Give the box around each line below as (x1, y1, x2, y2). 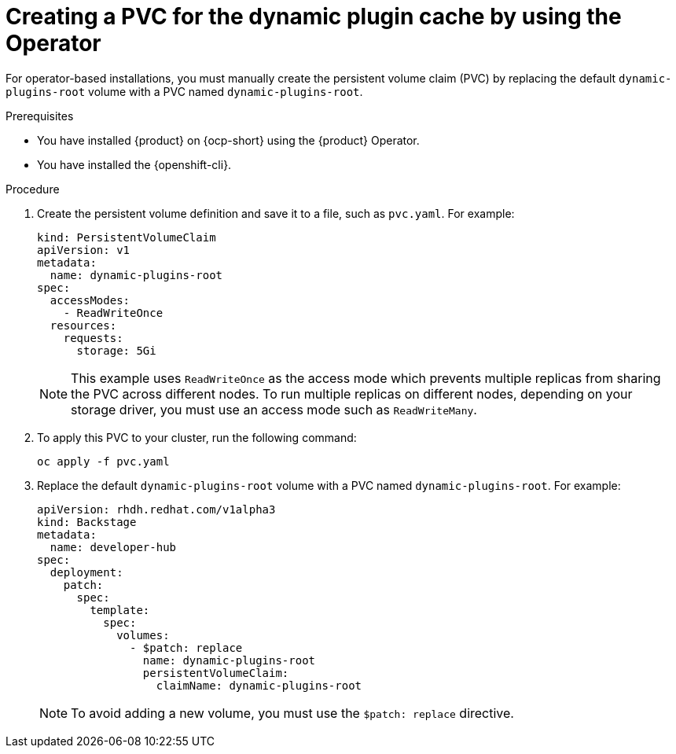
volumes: (116, 628, 170, 642)
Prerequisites (6, 109, 74, 123)
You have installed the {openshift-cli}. (37, 157, 232, 171)
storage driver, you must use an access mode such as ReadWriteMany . (71, 401, 477, 417)
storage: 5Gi (76, 344, 156, 357)
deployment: (50, 565, 123, 579)
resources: (50, 318, 117, 332)
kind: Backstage (37, 515, 137, 528)
